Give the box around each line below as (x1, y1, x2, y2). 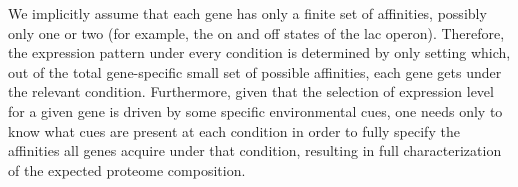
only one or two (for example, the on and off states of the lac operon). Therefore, (8, 22, 505, 43)
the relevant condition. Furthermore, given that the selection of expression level (8, 81, 494, 102)
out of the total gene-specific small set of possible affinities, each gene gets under (8, 61, 502, 82)
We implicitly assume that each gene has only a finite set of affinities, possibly (8, 3, 487, 23)
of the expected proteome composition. (8, 159, 246, 180)
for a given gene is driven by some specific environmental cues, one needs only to (8, 100, 503, 121)
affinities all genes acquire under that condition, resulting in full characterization (8, 140, 502, 161)
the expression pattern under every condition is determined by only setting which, (8, 42, 511, 63)
